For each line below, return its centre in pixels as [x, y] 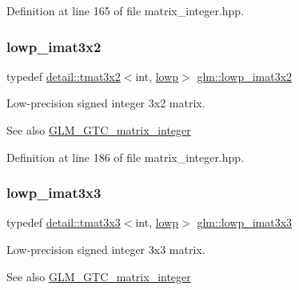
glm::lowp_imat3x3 [245, 222]
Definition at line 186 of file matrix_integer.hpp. [126, 157]
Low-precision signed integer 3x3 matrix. [106, 249]
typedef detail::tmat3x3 [64, 222]
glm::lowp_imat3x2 [245, 76]
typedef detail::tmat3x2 [64, 76]
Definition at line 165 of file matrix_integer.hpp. [126, 10]
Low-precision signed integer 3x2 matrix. [106, 103]
